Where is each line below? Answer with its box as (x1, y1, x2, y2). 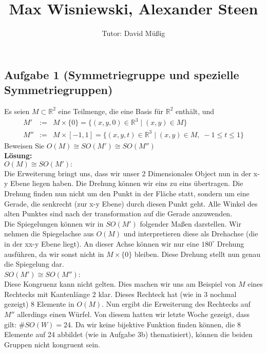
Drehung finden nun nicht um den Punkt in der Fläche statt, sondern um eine (4, 188, 250, 198)
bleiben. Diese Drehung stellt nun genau (134, 248, 261, 259)
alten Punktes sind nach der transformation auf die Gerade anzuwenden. (4, 208, 233, 219)
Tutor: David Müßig (102, 28, 165, 39)
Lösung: (4, 150, 32, 161)
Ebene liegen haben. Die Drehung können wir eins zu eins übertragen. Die (10, 178, 243, 189)
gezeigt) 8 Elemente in (4, 299, 74, 309)
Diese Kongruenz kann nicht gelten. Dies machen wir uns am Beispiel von (4, 278, 236, 289)
